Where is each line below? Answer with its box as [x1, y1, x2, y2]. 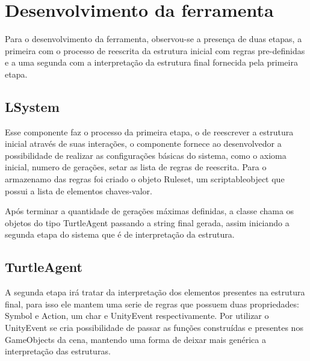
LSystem [5, 97, 60, 116]
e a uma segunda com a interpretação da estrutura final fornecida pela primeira [5, 56, 298, 69]
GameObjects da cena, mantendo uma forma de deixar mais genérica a [5, 333, 266, 345]
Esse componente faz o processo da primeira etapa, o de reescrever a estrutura [5, 125, 294, 138]
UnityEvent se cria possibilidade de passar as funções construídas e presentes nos [5, 321, 303, 334]
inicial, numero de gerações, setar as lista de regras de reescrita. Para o [5, 161, 267, 173]
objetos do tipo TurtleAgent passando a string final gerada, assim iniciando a [5, 216, 290, 229]
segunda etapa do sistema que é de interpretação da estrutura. [5, 228, 235, 241]
